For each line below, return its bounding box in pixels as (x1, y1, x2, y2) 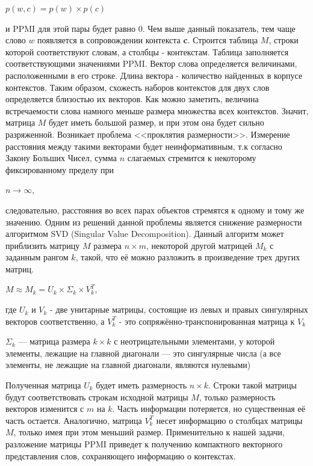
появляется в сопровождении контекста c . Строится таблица (37, 34, 258, 46)
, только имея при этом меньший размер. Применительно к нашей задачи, (13, 426, 285, 438)
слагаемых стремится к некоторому (127, 152, 256, 164)
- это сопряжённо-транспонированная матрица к (119, 314, 295, 327)
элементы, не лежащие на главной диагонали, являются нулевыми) (5, 358, 251, 371)
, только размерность (199, 390, 276, 403)
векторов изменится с (5, 402, 84, 415)
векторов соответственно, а (5, 314, 105, 327)
